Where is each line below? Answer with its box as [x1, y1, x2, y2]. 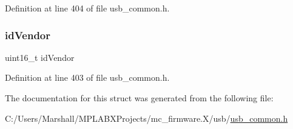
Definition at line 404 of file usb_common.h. [5, 2, 170, 14]
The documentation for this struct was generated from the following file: [5, 92, 274, 104]
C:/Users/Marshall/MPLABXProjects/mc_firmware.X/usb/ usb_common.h [5, 112, 288, 124]
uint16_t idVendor [5, 51, 75, 63]
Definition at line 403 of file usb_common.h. [5, 71, 170, 84]
